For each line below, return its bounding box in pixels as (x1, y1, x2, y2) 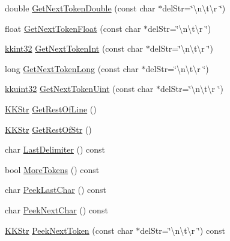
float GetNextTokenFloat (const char (5, 22, 141, 34)
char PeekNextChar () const (5, 203, 108, 216)
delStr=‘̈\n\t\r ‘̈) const (140, 224, 225, 236)
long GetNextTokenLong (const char (5, 62, 139, 75)
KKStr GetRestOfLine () (5, 102, 97, 115)
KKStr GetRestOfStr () (5, 123, 92, 135)
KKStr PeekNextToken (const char (5, 224, 133, 236)
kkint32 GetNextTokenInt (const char (5, 42, 144, 55)
